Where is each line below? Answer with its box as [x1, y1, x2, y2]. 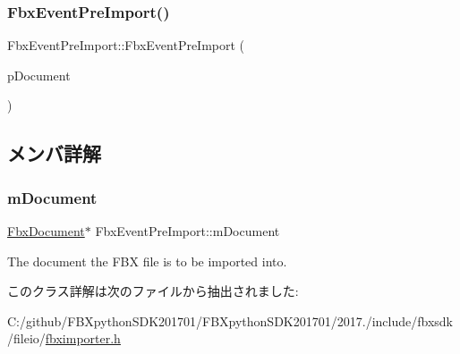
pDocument [7, 65, 71, 84]
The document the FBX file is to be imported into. [7, 251, 287, 270]
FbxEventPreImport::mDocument [95, 222, 280, 240]
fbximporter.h [45, 329, 121, 348]
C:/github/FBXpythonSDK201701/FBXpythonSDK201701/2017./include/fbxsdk [7, 311, 453, 330]
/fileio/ [7, 329, 46, 348]
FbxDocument [7, 222, 85, 240]
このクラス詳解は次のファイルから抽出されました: [7, 282, 299, 300]
